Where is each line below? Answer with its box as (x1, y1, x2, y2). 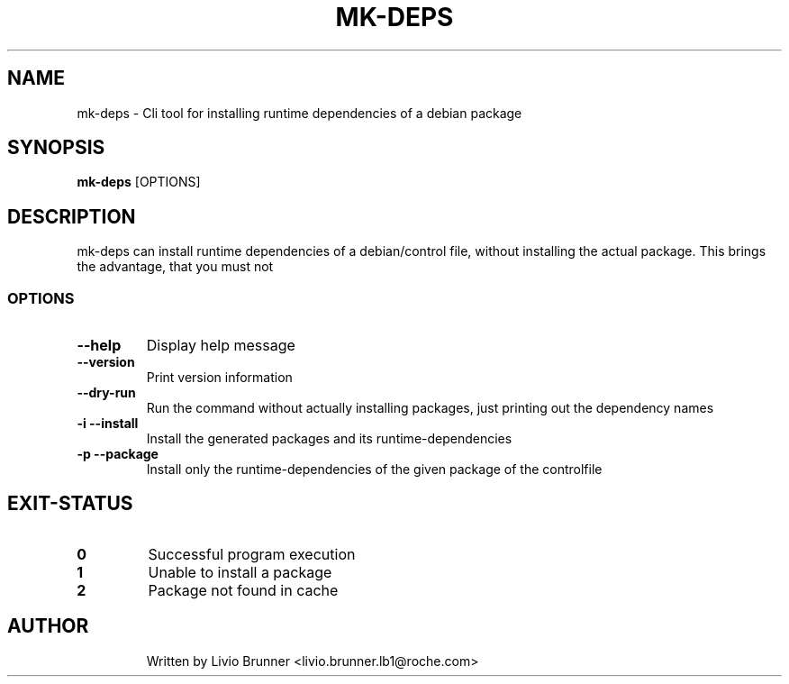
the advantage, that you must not (77, 259, 274, 275)
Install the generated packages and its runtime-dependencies (146, 431, 512, 447)
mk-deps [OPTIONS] (77, 174, 201, 190)
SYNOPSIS (7, 136, 105, 160)
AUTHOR (7, 615, 89, 638)
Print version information (146, 369, 293, 386)
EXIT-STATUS (7, 492, 133, 515)
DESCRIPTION (7, 205, 136, 228)
